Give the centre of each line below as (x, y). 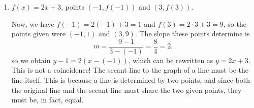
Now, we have (33, 23)
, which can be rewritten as (171, 60)
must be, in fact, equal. (47, 100)
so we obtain (31, 60)
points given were (39, 34)
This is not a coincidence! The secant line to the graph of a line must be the (130, 70)
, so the (235, 23)
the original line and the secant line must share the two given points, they (126, 90)
